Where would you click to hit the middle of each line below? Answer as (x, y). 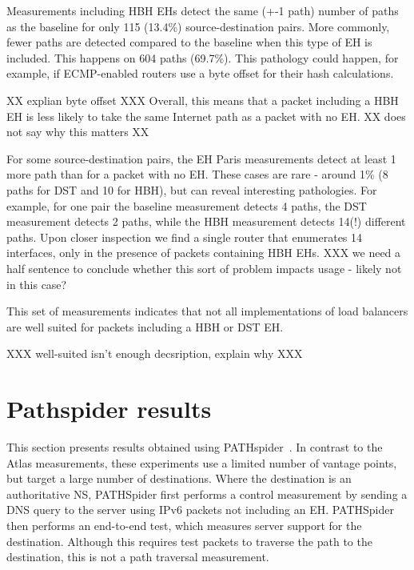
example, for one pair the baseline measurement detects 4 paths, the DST (187, 205)
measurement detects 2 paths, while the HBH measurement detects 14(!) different (206, 221)
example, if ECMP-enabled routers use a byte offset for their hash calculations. (200, 73)
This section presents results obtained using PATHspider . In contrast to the (195, 447)
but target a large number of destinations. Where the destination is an (179, 478)
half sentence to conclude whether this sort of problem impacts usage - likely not (204, 268)
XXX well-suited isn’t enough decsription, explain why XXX (155, 353)
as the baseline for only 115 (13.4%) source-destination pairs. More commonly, (198, 26)
